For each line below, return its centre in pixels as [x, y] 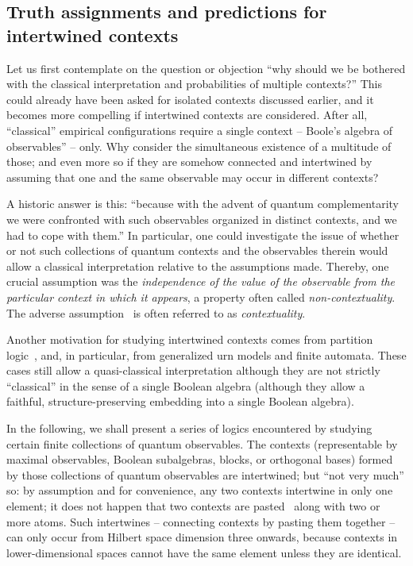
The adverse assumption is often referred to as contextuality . [156, 312]
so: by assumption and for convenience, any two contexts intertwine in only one [200, 490]
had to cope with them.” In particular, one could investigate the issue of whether [203, 235]
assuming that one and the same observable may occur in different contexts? [193, 177]
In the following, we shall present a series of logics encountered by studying [189, 428]
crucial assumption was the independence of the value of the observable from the [201, 281]
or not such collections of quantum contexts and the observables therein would [197, 250]
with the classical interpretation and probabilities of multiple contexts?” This [195, 84]
